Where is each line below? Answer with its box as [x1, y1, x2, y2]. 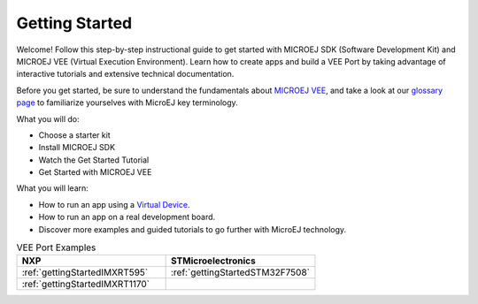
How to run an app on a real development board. [38, 212, 216, 223]
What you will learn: [16, 183, 89, 194]
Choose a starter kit [38, 129, 111, 141]
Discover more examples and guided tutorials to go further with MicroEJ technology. [38, 224, 347, 234]
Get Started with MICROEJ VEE [38, 167, 152, 178]
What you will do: [16, 113, 80, 124]
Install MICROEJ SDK [38, 142, 115, 153]
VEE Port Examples [16, 241, 96, 254]
